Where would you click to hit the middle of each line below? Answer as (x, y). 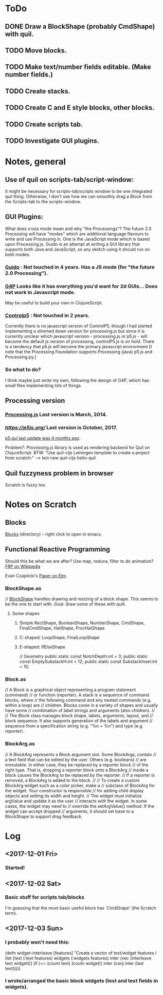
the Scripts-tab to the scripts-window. (43, 201)
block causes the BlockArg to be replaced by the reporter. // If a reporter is (80, 775)
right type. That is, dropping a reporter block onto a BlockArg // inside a (77, 770)
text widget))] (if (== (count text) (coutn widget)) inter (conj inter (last (74, 963)
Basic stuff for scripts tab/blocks (45, 897)
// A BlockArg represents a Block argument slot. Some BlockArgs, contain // (81, 754)
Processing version (35, 400)
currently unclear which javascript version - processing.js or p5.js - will (76, 337)
